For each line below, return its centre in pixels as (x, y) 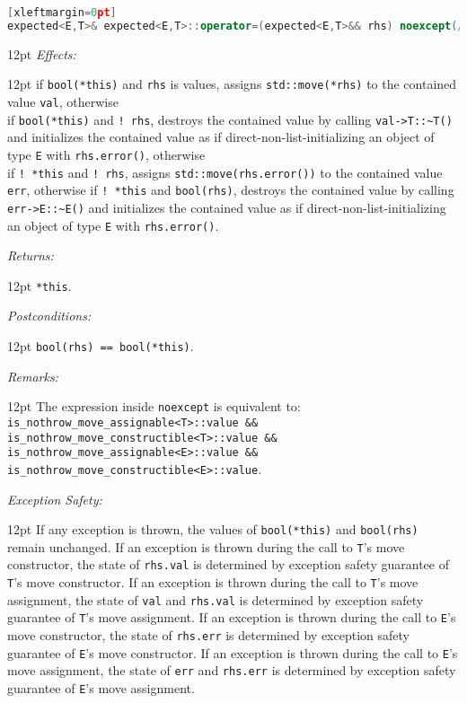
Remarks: (33, 376)
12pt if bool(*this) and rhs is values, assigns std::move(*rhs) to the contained (232, 84)
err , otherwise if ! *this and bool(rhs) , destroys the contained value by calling (231, 190)
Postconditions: (49, 316)
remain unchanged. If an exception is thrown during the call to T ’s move (206, 546)
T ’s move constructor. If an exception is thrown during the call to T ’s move (213, 582)
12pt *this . (40, 285)
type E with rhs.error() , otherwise (106, 154)
